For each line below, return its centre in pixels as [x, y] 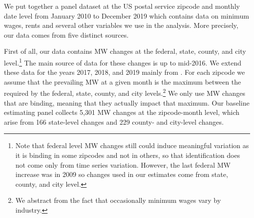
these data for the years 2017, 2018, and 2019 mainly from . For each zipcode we [125, 72]
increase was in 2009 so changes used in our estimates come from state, [122, 174]
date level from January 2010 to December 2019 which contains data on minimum [127, 15]
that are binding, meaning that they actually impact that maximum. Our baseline [127, 102]
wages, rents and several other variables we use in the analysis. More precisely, [121, 25]
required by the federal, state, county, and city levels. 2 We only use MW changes [125, 92]
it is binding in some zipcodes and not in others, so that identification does [128, 155]
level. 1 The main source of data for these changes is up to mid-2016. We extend [123, 62]
